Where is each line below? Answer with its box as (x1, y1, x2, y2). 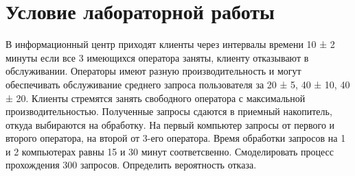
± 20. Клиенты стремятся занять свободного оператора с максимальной (5, 90, 306, 105)
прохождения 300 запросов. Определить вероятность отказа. (5, 158, 257, 172)
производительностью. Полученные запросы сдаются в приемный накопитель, (5, 104, 332, 118)
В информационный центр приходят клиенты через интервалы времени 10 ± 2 (5, 37, 335, 51)
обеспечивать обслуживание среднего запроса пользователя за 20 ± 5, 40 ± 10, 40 (5, 77, 350, 91)
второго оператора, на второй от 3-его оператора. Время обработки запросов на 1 (5, 131, 346, 145)
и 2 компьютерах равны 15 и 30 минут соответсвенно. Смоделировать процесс (5, 144, 334, 158)
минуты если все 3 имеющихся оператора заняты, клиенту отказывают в (5, 50, 309, 64)
